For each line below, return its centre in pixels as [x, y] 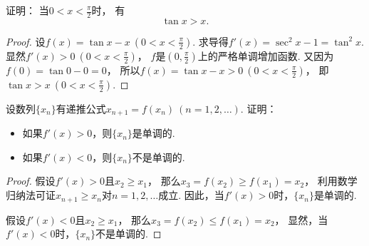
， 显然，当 [301, 219]
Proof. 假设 [31, 181]
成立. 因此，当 [191, 195]
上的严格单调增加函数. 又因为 [266, 55]
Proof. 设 [26, 41]
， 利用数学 [331, 181]
